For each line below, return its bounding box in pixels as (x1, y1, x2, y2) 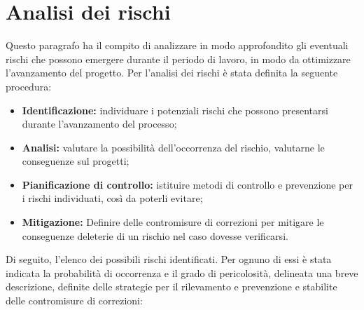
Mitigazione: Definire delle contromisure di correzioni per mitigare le (22, 215, 324, 229)
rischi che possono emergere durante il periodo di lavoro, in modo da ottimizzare (6, 51, 351, 66)
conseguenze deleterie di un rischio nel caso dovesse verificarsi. (22, 228, 288, 243)
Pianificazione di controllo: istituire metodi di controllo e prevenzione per (22, 177, 353, 191)
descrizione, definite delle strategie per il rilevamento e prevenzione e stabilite (6, 279, 337, 294)
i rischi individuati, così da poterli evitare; (22, 191, 203, 205)
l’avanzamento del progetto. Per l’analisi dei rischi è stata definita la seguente (6, 65, 338, 80)
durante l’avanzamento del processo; (22, 116, 177, 131)
